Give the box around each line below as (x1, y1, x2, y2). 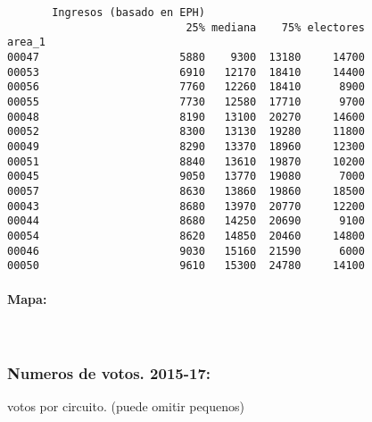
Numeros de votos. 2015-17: (7, 362, 211, 384)
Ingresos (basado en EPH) (52, 6, 205, 19)
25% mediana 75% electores (186, 21, 365, 34)
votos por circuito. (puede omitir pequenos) (7, 397, 244, 416)
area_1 (7, 36, 45, 49)
